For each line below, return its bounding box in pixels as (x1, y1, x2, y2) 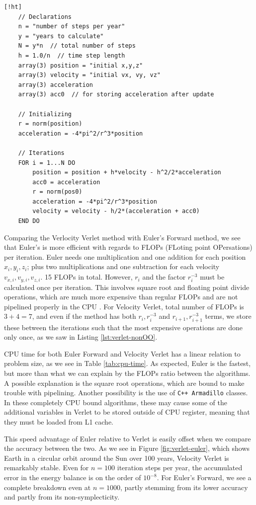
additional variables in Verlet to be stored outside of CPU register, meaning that (4, 407, 250, 417)
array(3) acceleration (18, 81, 93, 88)
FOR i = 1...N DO (18, 159, 76, 166)
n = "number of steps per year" (18, 23, 125, 30)
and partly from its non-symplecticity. (4, 492, 120, 502)
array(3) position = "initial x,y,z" (18, 62, 143, 69)
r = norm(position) (18, 120, 83, 128)
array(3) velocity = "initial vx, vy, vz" (18, 72, 161, 79)
